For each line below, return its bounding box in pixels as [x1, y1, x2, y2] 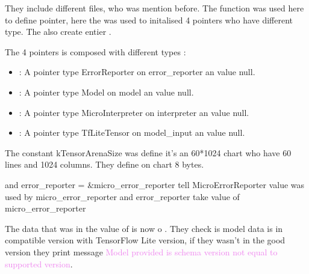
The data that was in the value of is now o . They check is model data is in [5, 222, 283, 234]
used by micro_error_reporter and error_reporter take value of [5, 190, 240, 202]
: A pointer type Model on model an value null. [19, 85, 194, 98]
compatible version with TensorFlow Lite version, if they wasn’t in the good [5, 234, 286, 246]
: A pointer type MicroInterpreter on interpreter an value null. [19, 106, 249, 118]
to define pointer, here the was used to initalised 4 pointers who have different [5, 13, 293, 26]
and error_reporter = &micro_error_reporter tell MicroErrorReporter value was [5, 178, 305, 190]
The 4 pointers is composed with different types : [5, 45, 186, 58]
